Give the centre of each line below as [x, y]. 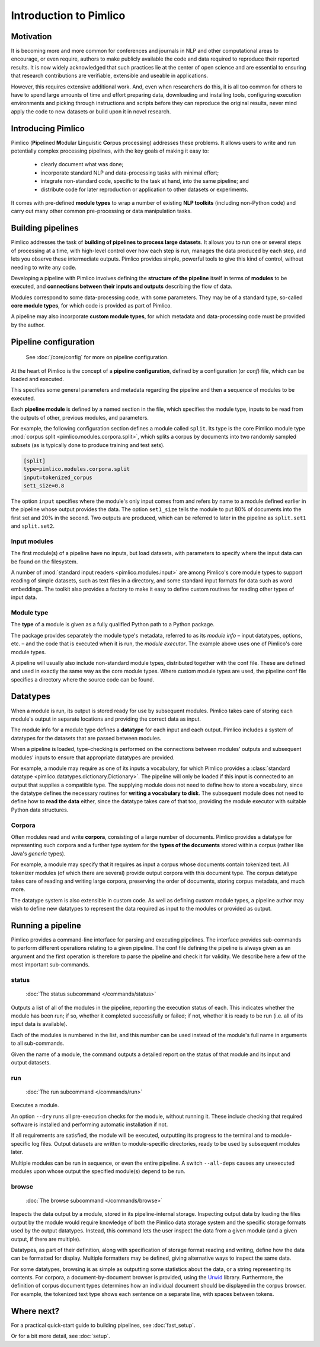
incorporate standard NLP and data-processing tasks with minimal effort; [130, 173]
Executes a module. [35, 1105]
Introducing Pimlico [48, 129]
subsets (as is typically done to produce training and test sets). [88, 445]
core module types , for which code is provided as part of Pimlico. [91, 306]
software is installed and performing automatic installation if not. [89, 1124]
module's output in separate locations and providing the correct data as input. [106, 719]
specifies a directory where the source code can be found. [83, 679]
